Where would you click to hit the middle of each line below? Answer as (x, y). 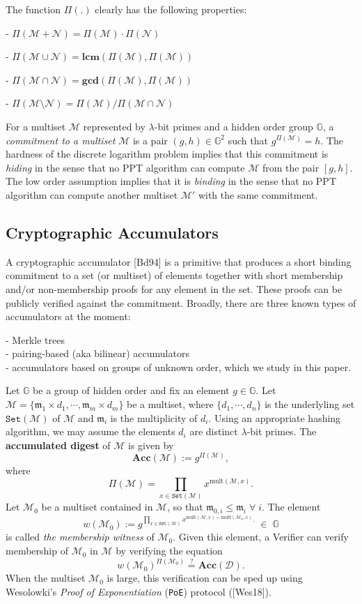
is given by (151, 445)
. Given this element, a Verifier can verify (261, 537)
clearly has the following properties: (171, 9)
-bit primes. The (282, 431)
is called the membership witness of (80, 537)
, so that (185, 507)
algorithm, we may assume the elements (90, 431)
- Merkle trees (35, 339)
